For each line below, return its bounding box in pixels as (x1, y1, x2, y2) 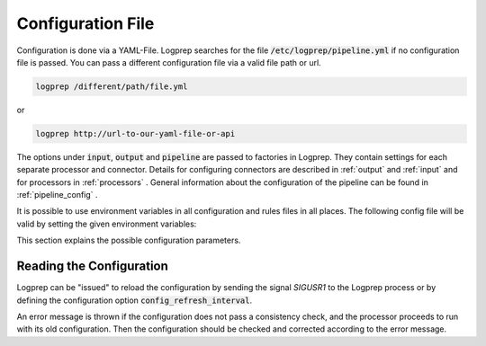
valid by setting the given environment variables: (16, 218, 197, 229)
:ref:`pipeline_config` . (16, 190, 98, 200)
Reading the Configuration (16, 259, 168, 274)
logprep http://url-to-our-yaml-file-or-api (35, 129, 236, 138)
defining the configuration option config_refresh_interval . (16, 295, 252, 306)
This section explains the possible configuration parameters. (16, 235, 241, 246)
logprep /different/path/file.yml (35, 81, 188, 92)
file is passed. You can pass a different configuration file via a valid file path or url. (16, 57, 321, 67)
